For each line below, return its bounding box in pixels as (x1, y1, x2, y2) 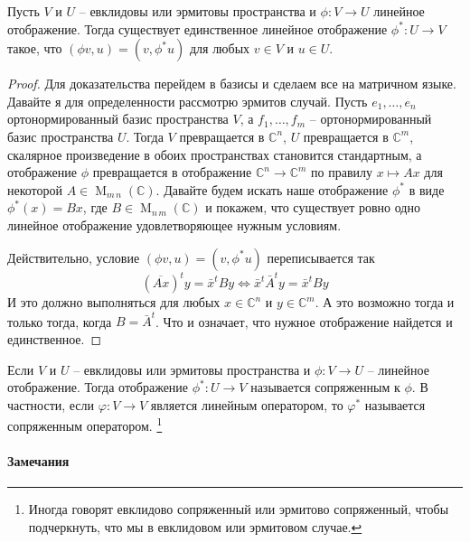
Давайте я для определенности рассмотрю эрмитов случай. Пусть (7, 91, 368, 110)
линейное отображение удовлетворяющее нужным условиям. (7, 215, 342, 234)
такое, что (7, 39, 62, 58)
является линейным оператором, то (150, 395, 343, 414)
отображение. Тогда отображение (7, 378, 189, 397)
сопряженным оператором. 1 (7, 414, 163, 435)
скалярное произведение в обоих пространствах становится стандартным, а (7, 145, 422, 164)
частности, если (7, 395, 95, 414)
